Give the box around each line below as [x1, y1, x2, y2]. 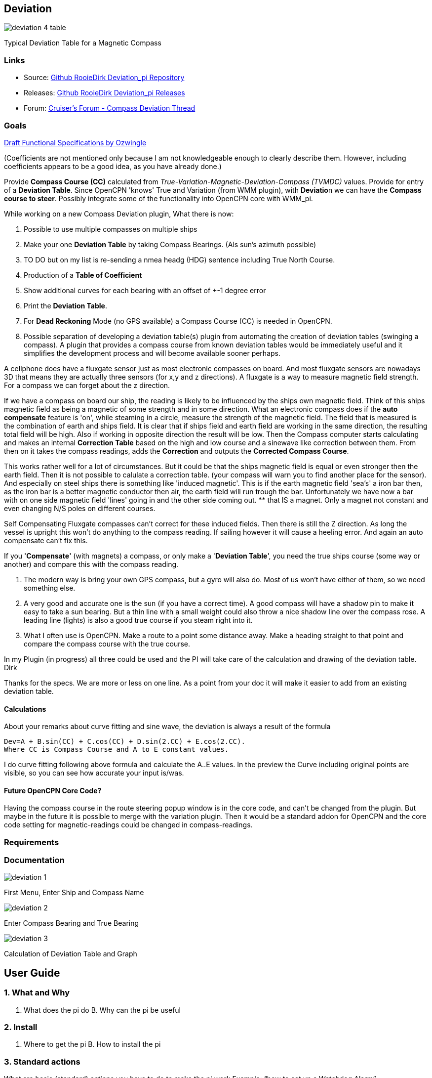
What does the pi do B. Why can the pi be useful [24, 1005, 181, 1014]
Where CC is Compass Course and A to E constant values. [4, 745, 229, 754]
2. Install [4, 1022, 38, 1033]
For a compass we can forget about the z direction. [4, 381, 170, 389]
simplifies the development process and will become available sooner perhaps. [24, 348, 280, 357]
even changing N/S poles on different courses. [4, 504, 156, 513]
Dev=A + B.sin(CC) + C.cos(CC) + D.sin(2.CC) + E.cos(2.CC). [4, 737, 245, 746]
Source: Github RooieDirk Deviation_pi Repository [24, 73, 185, 82]
